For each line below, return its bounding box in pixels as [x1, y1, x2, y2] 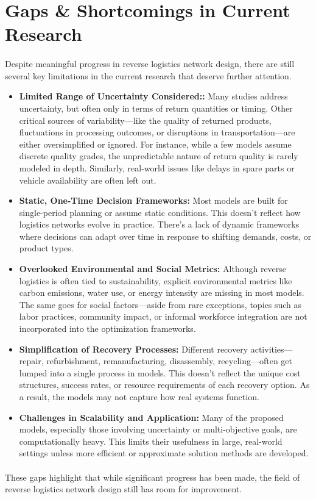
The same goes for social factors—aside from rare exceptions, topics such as [19, 298, 301, 311]
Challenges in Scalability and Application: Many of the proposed [19, 411, 284, 423]
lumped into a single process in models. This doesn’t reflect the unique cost [19, 366, 301, 379]
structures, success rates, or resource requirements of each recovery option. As [19, 378, 310, 391]
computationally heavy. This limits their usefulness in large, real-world [19, 434, 283, 447]
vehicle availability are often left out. [19, 173, 156, 186]
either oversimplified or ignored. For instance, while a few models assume [19, 137, 292, 150]
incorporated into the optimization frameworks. [19, 322, 196, 335]
